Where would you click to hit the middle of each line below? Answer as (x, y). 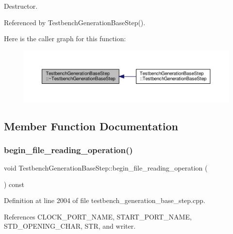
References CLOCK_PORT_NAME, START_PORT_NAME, (98, 216)
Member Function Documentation (91, 126)
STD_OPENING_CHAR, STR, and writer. (70, 226)
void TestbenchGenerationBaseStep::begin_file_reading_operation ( (106, 168)
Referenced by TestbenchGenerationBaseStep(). (75, 22)
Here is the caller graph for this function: (65, 39)
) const (14, 184)
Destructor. (21, 6)
